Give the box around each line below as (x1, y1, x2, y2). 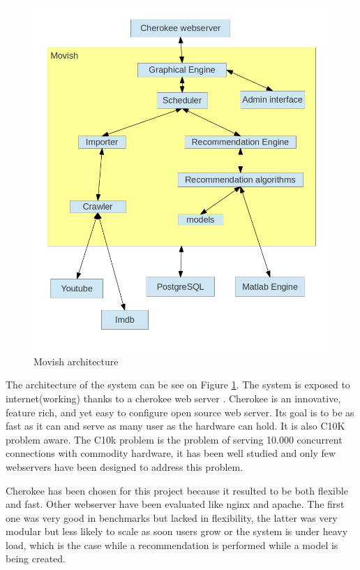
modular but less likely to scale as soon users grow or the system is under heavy (6, 524, 348, 539)
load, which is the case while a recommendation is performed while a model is (6, 537, 338, 552)
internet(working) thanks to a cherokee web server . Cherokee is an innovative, (6, 390, 341, 405)
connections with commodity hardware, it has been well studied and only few (6, 446, 336, 460)
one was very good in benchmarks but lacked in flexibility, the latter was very (6, 510, 338, 525)
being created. (6, 551, 66, 566)
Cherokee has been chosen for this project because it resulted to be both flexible (6, 483, 348, 497)
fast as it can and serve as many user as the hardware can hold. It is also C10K (6, 418, 345, 433)
